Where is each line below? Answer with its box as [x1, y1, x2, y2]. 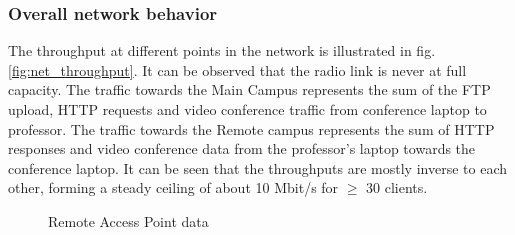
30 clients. [366, 177, 428, 198]
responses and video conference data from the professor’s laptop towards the [8, 138, 476, 159]
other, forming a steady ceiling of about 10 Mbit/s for [8, 177, 339, 198]
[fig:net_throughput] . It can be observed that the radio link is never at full [8, 59, 467, 80]
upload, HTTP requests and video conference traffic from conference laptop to [8, 99, 487, 119]
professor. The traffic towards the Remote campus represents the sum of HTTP [8, 118, 495, 139]
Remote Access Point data [48, 210, 209, 231]
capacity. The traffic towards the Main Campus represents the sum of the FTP [8, 79, 491, 100]
